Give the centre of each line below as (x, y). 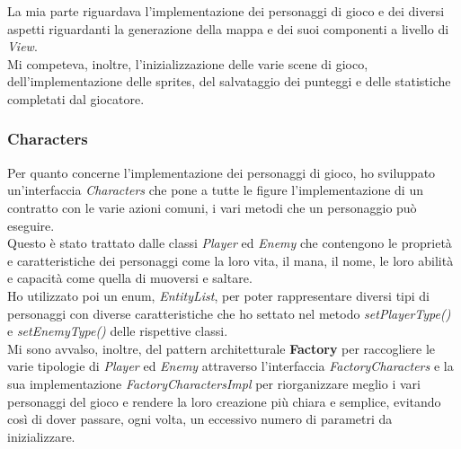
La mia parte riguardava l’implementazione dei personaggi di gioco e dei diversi (226, 11)
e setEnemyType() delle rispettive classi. (118, 331)
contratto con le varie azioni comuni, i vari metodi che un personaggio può (212, 207)
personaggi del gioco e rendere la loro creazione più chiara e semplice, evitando (224, 401)
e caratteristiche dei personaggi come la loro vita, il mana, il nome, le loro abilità (230, 260)
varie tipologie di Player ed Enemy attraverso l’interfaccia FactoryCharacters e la (230, 366)
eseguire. (31, 225)
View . (22, 46)
